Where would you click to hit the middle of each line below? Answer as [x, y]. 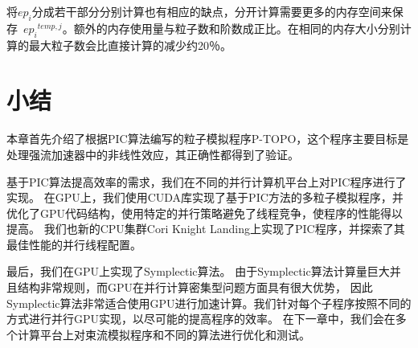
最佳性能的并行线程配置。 [74, 244]
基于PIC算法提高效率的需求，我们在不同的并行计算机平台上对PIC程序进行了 [207, 181]
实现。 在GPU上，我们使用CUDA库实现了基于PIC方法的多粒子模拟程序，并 [205, 197]
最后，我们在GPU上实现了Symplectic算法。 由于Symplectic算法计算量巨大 [198, 271]
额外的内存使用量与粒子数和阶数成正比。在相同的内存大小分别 [237, 28]
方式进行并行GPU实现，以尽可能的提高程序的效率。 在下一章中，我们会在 [201, 319]
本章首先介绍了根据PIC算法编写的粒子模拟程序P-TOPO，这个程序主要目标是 [208, 139]
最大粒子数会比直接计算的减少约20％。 [130, 45]
